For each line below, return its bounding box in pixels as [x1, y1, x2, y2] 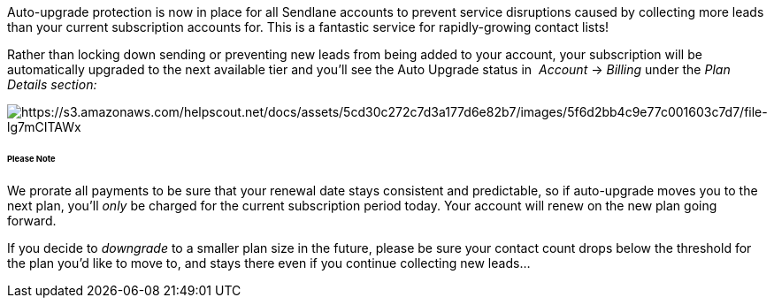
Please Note [7, 153, 56, 164]
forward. [7, 212, 57, 228]
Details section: [7, 77, 97, 92]
